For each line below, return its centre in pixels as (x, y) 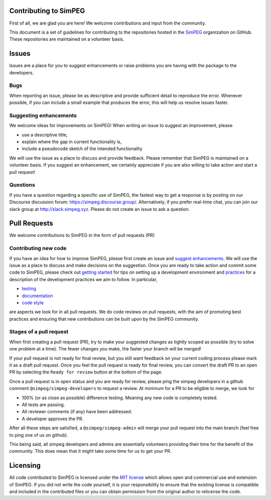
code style (33, 302)
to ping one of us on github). (39, 435)
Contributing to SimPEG (47, 11)
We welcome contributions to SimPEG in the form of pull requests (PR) (82, 235)
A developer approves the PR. (53, 419)
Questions (22, 185)
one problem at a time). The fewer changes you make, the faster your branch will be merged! (105, 349)
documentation (38, 296)
